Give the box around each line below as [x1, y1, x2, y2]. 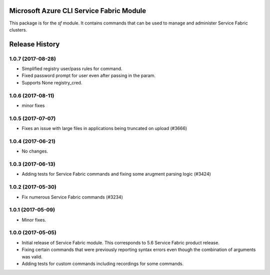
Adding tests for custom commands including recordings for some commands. [21, 260, 184, 266]
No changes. [21, 148, 48, 154]
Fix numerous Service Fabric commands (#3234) [21, 194, 123, 200]
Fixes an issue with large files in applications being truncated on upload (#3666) [21, 125, 187, 131]
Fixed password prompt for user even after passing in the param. [21, 72, 156, 78]
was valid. [21, 253, 42, 259]
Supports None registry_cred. [21, 79, 82, 85]
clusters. [9, 26, 27, 32]
